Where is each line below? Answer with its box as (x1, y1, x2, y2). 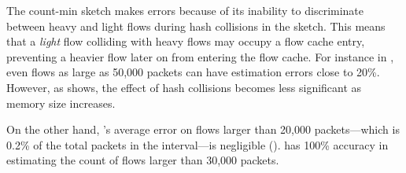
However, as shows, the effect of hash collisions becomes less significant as (6, 79, 362, 95)
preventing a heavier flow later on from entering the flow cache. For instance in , (6, 48, 394, 64)
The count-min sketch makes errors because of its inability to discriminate (6, 2, 364, 18)
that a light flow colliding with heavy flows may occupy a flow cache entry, (6, 33, 365, 50)
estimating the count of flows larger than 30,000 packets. (6, 152, 279, 168)
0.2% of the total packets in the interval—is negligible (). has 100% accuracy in (6, 136, 389, 153)
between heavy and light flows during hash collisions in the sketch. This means (6, 17, 386, 34)
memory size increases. (6, 94, 116, 111)
